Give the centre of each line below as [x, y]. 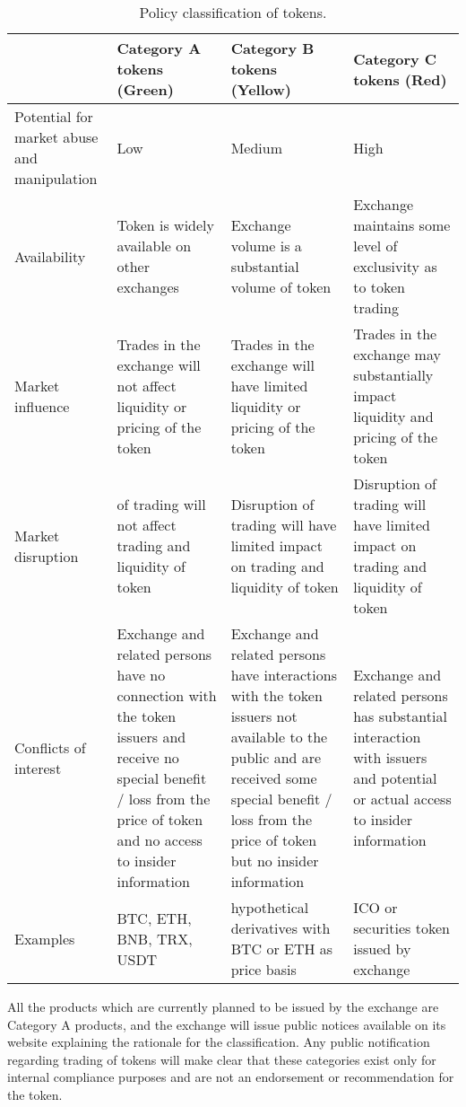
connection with [167, 695]
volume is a [266, 246]
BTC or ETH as [282, 949]
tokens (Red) [400, 79]
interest [38, 768]
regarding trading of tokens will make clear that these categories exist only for [222, 1059]
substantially [393, 375]
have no [141, 675]
